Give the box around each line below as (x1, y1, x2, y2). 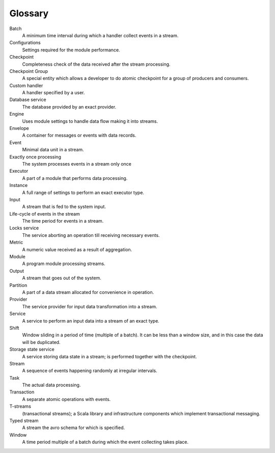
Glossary (9, 8, 49, 19)
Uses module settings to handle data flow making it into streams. (22, 118, 158, 124)
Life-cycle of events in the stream (9, 210, 80, 217)
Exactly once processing (9, 153, 61, 160)
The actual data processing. (22, 382, 81, 388)
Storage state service (9, 347, 54, 353)
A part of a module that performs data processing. (22, 175, 128, 181)
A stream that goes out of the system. (22, 275, 101, 281)
